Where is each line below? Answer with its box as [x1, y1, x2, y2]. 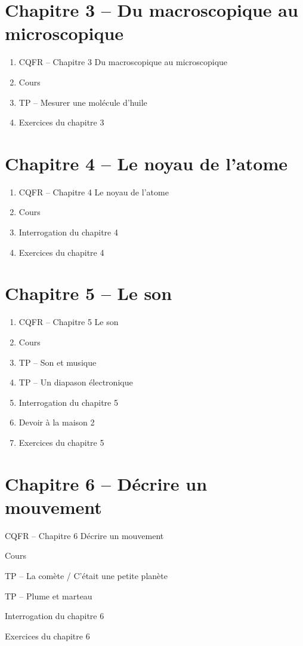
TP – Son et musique [18, 356, 97, 368]
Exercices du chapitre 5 [18, 436, 104, 448]
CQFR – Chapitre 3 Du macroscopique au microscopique [18, 56, 228, 68]
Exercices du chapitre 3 [18, 116, 104, 128]
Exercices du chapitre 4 [18, 246, 104, 258]
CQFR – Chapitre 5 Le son [18, 316, 119, 328]
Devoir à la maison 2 [18, 416, 95, 428]
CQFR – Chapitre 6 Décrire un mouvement [5, 529, 164, 541]
